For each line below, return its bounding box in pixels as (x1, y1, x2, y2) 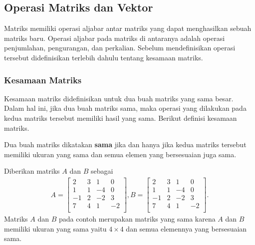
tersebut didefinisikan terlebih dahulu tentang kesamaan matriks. (4, 52, 203, 62)
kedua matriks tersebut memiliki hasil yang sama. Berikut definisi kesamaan (4, 112, 237, 123)
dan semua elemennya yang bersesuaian (126, 223, 247, 234)
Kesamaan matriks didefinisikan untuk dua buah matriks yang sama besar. (4, 93, 234, 103)
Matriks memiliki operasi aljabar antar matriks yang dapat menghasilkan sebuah (4, 23, 252, 33)
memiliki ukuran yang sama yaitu (4, 223, 107, 234)
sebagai (90, 166, 113, 176)
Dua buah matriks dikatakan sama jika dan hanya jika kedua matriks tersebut (4, 139, 247, 150)
